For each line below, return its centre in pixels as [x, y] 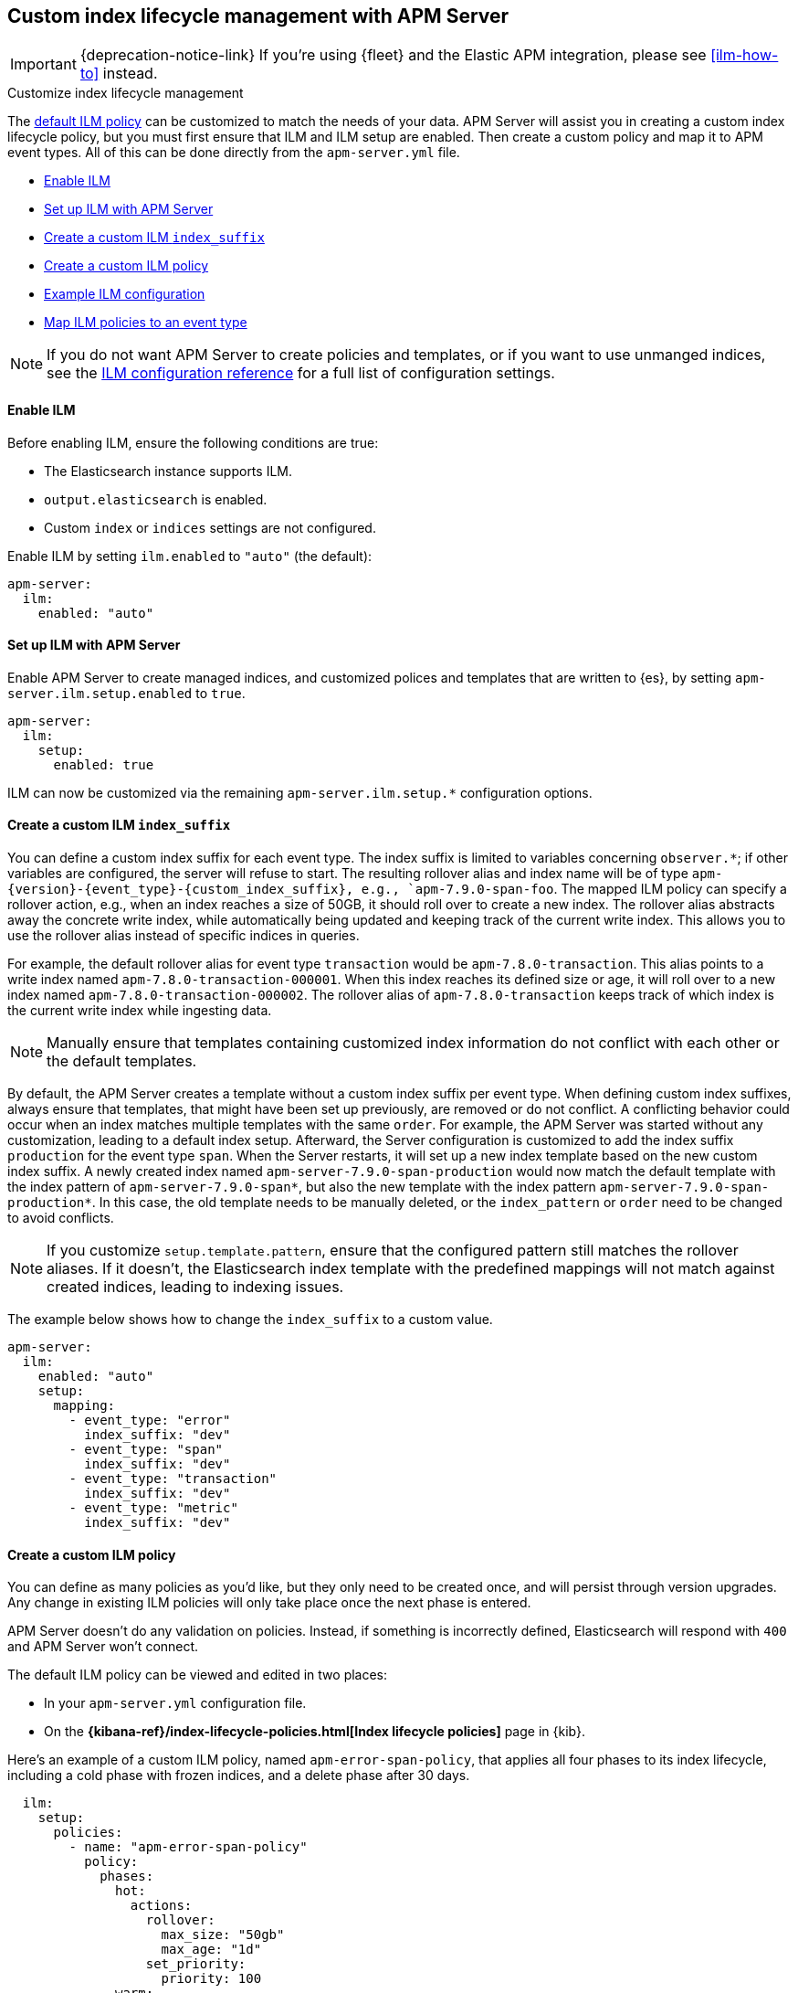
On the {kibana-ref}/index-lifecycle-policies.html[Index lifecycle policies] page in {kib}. [315, 1732]
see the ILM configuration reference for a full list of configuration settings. [301, 373]
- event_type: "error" [150, 1421]
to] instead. [119, 74]
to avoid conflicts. [61, 1218]
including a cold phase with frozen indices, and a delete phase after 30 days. [239, 1776]
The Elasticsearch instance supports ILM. [168, 471]
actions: [161, 1906]
